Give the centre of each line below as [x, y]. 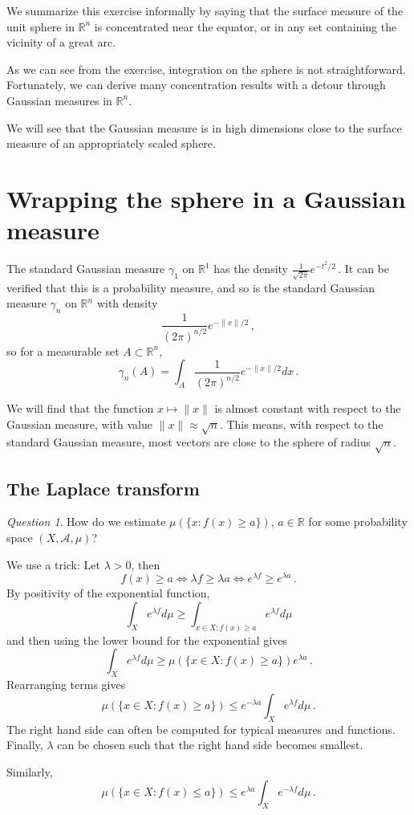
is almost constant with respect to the [308, 408]
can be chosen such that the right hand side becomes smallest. [210, 745]
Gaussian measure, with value [79, 424]
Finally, [25, 745]
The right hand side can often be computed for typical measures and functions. [201, 729]
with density [127, 303]
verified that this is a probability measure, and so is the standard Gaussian [191, 287]
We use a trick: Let [53, 564]
